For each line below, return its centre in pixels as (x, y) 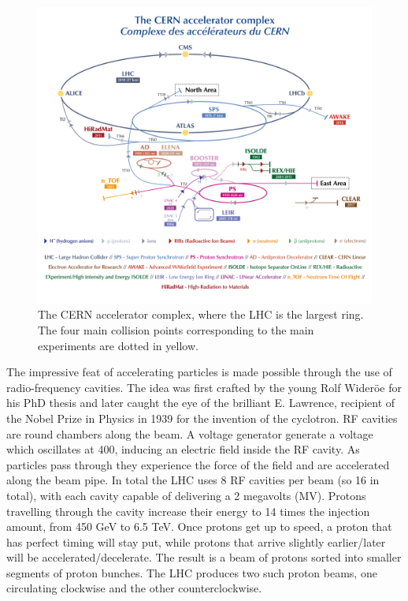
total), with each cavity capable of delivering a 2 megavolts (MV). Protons (186, 495)
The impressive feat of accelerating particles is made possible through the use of (199, 372)
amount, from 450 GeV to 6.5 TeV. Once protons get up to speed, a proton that (199, 526)
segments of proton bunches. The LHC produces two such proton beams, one (192, 572)
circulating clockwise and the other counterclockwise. (134, 588)
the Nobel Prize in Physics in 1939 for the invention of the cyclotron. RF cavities (202, 418)
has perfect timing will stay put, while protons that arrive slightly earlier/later (196, 541)
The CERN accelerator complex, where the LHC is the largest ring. (201, 314)
